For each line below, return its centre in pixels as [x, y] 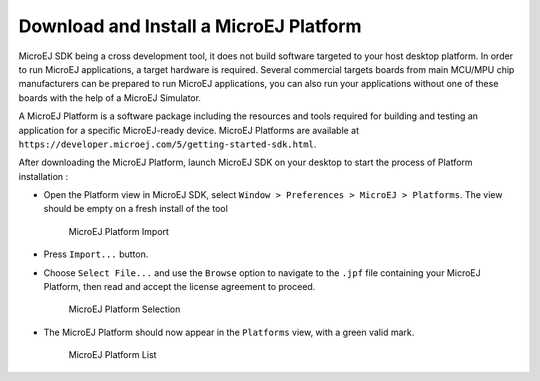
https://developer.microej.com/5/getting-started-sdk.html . [167, 144]
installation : [43, 176]
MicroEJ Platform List [112, 355]
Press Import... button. [96, 254]
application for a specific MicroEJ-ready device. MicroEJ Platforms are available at [189, 130]
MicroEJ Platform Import [119, 231]
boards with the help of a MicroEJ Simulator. [110, 97]
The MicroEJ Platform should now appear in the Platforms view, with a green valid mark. [229, 332]
